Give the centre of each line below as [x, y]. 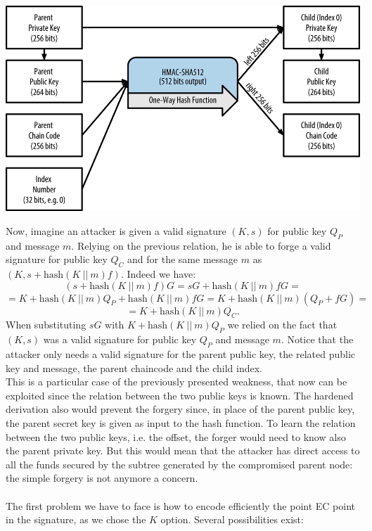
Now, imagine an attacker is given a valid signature [116, 230]
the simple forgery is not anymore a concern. [102, 478]
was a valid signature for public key [120, 339]
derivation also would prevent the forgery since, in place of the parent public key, [180, 409]
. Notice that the [317, 339]
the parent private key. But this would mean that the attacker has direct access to [183, 450]
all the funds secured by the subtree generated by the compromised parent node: [179, 464]
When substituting [46, 325]
